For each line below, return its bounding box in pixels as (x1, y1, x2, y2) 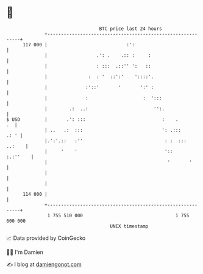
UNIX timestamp (110, 223, 149, 229)
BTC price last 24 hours (99, 26, 163, 32)
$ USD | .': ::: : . (6, 116, 179, 123)
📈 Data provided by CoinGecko (6, 234, 86, 242)
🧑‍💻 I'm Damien (6, 248, 44, 256)
